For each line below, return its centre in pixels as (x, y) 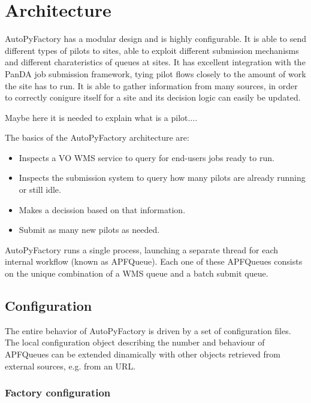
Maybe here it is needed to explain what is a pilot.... (101, 117)
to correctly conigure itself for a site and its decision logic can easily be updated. (153, 97)
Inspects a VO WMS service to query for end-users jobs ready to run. (147, 157)
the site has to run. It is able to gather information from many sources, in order (151, 85)
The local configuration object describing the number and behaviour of (135, 342)
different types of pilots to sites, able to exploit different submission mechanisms (152, 50)
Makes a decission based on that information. (102, 209)
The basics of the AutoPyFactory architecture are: (97, 137)
